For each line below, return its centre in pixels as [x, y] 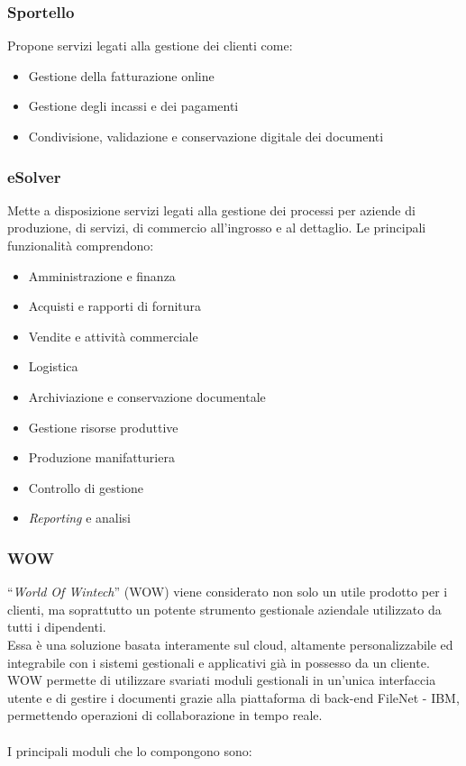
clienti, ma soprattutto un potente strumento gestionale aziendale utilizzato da [224, 609]
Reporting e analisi [80, 518]
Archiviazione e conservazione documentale [147, 396]
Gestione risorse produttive [103, 427]
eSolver [34, 176]
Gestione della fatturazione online [121, 75]
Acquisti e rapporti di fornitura [115, 306]
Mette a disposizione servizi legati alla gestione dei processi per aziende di [211, 210]
